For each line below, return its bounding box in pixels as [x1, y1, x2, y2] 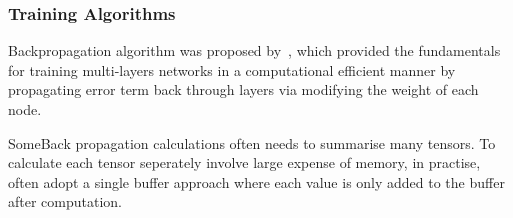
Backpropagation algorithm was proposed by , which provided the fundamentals [8, 40, 501, 61]
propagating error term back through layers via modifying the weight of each [8, 79, 479, 100]
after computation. [8, 191, 123, 212]
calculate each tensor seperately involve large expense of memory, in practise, [8, 152, 481, 173]
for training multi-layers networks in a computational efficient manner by [8, 59, 456, 80]
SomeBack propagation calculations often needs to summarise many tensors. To [8, 132, 496, 153]
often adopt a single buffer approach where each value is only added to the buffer [8, 171, 505, 192]
